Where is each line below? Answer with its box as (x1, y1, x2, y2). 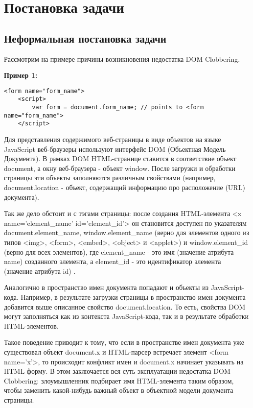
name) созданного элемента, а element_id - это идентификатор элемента (4, 256, 221, 266)
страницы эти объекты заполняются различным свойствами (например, (4, 172, 216, 183)
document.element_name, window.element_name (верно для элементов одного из (4, 227, 250, 238)
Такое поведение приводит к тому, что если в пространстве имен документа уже (4, 337, 244, 347)
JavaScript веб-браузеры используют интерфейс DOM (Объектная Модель (4, 144, 226, 154)
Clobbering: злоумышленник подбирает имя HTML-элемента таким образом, (4, 375, 234, 385)
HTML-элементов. (4, 320, 59, 331)
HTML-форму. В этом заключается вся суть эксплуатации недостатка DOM (4, 366, 230, 376)
